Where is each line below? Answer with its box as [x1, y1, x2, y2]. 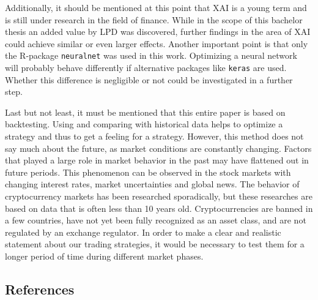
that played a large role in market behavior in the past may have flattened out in [5, 154, 309, 167]
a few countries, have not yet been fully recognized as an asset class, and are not [5, 214, 306, 227]
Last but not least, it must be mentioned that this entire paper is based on [5, 105, 286, 118]
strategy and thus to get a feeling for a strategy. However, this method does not [5, 130, 304, 143]
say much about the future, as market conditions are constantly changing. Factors [5, 141, 312, 154]
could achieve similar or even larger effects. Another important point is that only [5, 37, 308, 50]
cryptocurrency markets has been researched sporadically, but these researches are [5, 190, 312, 203]
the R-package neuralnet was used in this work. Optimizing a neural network [5, 49, 297, 62]
